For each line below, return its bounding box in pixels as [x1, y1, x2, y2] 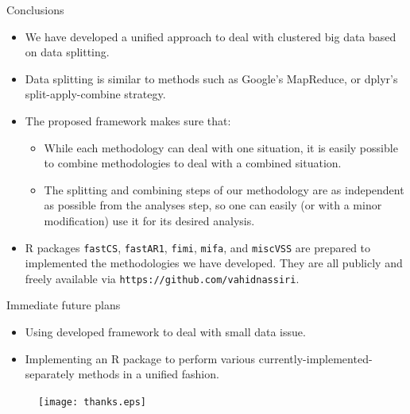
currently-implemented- [258, 350, 373, 366]
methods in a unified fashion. [78, 366, 219, 382]
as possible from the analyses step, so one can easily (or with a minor [44, 197, 382, 213]
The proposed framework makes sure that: [25, 112, 231, 128]
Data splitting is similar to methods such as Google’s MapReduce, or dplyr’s [25, 70, 398, 86]
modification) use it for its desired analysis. [44, 212, 255, 228]
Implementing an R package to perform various [25, 350, 256, 366]
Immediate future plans [6, 297, 121, 313]
